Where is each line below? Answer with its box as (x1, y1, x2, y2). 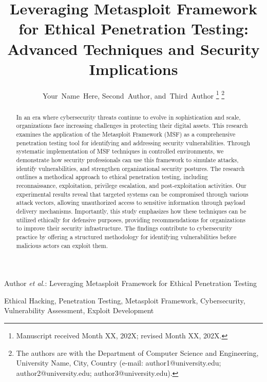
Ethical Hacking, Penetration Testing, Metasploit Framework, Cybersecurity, (4, 295, 245, 305)
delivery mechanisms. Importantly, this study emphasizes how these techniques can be (16, 206, 246, 215)
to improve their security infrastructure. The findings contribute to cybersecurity (16, 224, 233, 233)
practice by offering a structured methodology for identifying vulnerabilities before (16, 232, 237, 241)
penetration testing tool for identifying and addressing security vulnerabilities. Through (16, 138, 251, 147)
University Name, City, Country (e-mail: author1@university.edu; (16, 357, 221, 368)
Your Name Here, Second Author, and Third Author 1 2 (42, 88, 225, 101)
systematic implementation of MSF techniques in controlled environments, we (16, 147, 224, 156)
